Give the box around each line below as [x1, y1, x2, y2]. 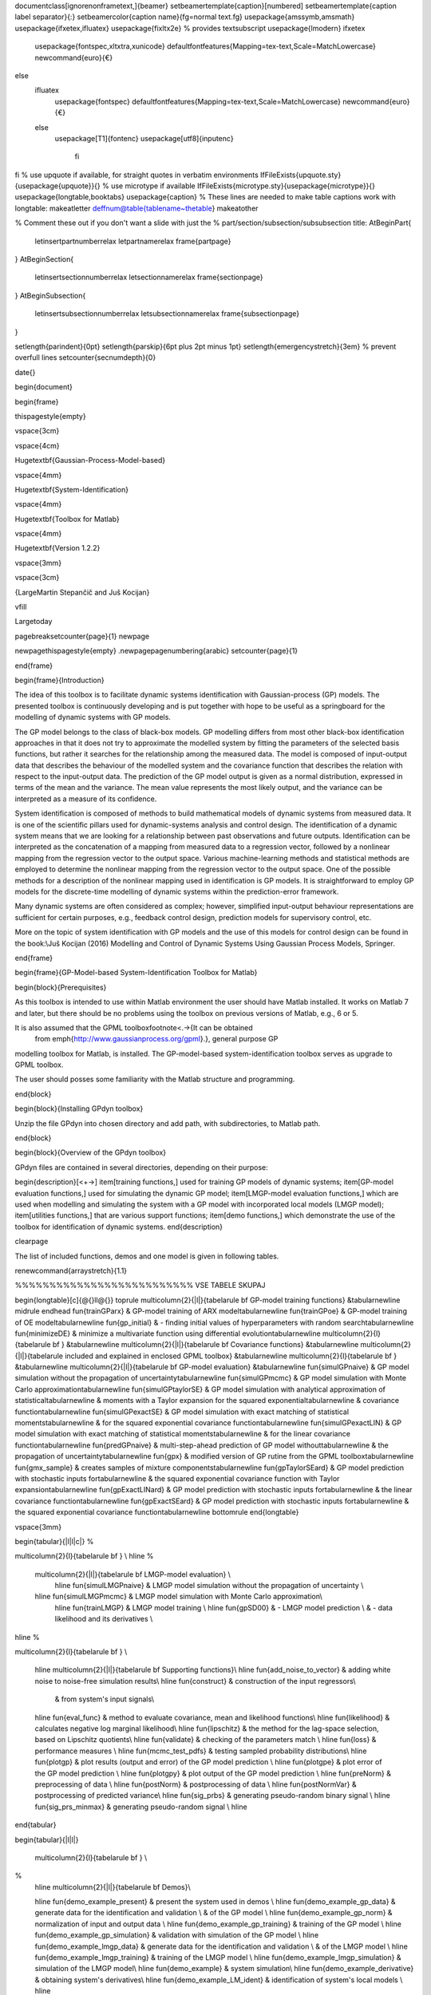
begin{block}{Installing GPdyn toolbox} [14, 1104, 144, 1113]
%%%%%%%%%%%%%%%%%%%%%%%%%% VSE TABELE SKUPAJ [14, 1281, 267, 1290]
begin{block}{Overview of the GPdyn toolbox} [14, 1148, 167, 1157]
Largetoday [14, 617, 53, 626]
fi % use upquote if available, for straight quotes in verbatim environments [14, 170, 259, 180]
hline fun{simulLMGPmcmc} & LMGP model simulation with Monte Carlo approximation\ [34, 1592, 322, 1602]
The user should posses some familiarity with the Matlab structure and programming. [14, 1074, 295, 1084]
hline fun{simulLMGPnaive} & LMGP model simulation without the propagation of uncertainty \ [54, 1581, 364, 1590]
